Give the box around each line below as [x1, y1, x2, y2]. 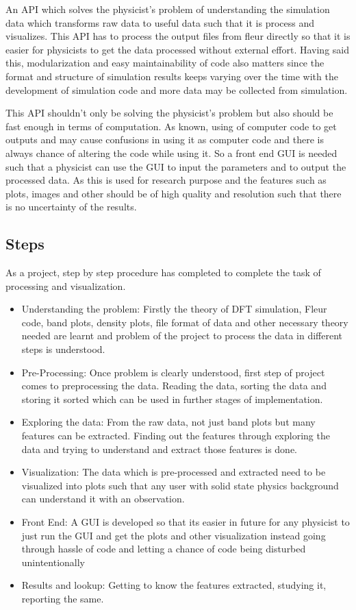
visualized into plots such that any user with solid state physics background [21, 478, 339, 492]
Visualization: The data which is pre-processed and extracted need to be [21, 465, 326, 479]
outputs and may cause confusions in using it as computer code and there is [5, 132, 324, 147]
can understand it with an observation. [21, 491, 185, 506]
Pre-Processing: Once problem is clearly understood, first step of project [21, 365, 325, 379]
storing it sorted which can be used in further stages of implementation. [21, 391, 323, 406]
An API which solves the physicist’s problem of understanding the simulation [5, 2, 330, 16]
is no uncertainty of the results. [5, 199, 137, 214]
